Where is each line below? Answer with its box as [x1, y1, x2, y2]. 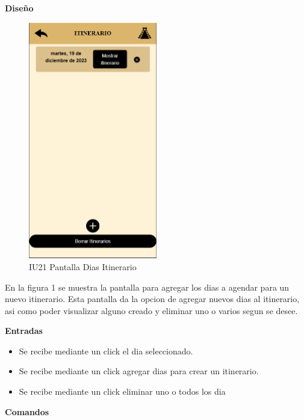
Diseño [5, 2, 34, 14]
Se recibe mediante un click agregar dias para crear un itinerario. [19, 365, 259, 377]
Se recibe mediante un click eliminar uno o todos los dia [19, 385, 226, 398]
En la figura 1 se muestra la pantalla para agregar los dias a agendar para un [5, 280, 290, 293]
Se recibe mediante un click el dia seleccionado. [19, 344, 193, 357]
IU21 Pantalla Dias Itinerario [29, 260, 137, 273]
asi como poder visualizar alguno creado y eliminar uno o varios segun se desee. [5, 304, 298, 317]
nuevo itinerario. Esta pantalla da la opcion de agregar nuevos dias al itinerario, [5, 292, 300, 305]
